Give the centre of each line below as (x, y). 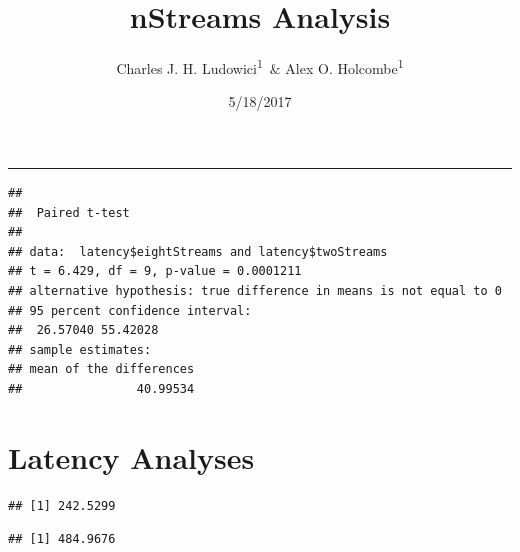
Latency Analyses (131, 456)
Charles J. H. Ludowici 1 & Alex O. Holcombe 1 (260, 66)
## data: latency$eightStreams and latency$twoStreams (198, 251)
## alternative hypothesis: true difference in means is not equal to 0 (255, 290)
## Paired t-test (69, 212)
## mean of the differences (101, 369)
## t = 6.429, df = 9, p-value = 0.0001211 (155, 271)
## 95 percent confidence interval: (130, 310)
